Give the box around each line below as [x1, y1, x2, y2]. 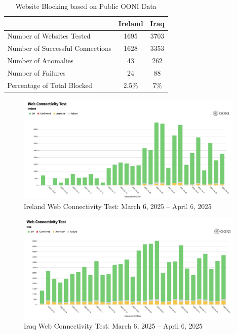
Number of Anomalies [7, 55, 74, 66]
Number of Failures [7, 67, 66, 78]
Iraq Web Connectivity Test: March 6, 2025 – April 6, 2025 [24, 321, 203, 331]
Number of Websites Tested [7, 31, 91, 41]
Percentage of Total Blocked [7, 80, 92, 90]
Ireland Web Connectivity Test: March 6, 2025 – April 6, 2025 [24, 201, 212, 211]
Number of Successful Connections [7, 43, 112, 53]
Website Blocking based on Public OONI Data [15, 1, 157, 11]
